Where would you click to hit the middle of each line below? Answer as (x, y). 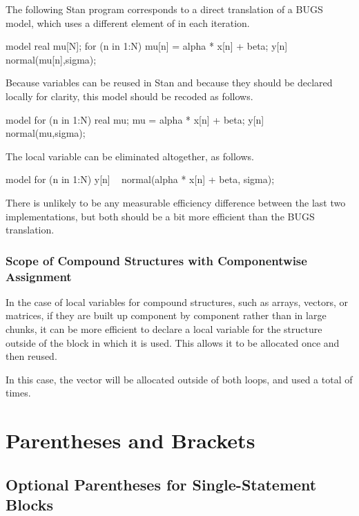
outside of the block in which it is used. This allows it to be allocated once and (173, 342)
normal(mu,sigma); (46, 133)
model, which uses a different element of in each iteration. (128, 22)
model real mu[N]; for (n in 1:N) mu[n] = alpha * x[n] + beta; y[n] (147, 46)
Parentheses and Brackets (130, 440)
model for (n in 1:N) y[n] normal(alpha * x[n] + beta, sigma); (140, 179)
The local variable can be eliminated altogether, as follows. (130, 156)
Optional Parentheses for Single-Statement (161, 484)
